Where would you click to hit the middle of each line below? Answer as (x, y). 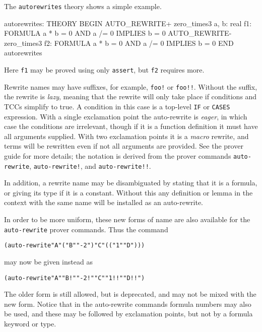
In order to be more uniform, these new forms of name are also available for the (127, 219)
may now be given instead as (48, 261)
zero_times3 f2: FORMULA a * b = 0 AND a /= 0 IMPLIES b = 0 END (119, 43)
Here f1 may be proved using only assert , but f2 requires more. (104, 70)
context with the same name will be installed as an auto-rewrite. (104, 202)
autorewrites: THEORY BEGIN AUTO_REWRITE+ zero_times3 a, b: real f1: (128, 23)
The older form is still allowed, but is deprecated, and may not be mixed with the (130, 294)
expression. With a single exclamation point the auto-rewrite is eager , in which (126, 116)
